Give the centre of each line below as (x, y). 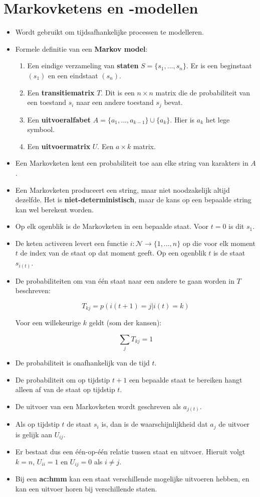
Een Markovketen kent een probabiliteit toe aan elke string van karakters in (132, 163)
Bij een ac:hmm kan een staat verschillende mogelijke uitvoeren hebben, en (132, 479)
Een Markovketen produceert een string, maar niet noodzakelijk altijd (122, 190)
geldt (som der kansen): (125, 323)
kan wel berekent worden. (54, 209)
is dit (236, 226)
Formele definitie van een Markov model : (81, 48)
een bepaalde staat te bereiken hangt (186, 379)
